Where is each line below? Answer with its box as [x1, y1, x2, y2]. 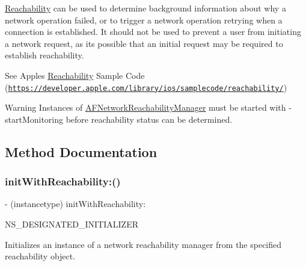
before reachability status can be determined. [66, 113, 233, 125]
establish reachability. [5, 49, 84, 61]
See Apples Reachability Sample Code [5, 69, 145, 81]
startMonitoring [5, 113, 64, 125]
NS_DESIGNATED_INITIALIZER [5, 218, 138, 230]
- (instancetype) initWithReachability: [5, 197, 146, 210]
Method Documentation [5, 142, 158, 161]
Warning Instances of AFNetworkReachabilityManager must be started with [5, 101, 286, 114]
